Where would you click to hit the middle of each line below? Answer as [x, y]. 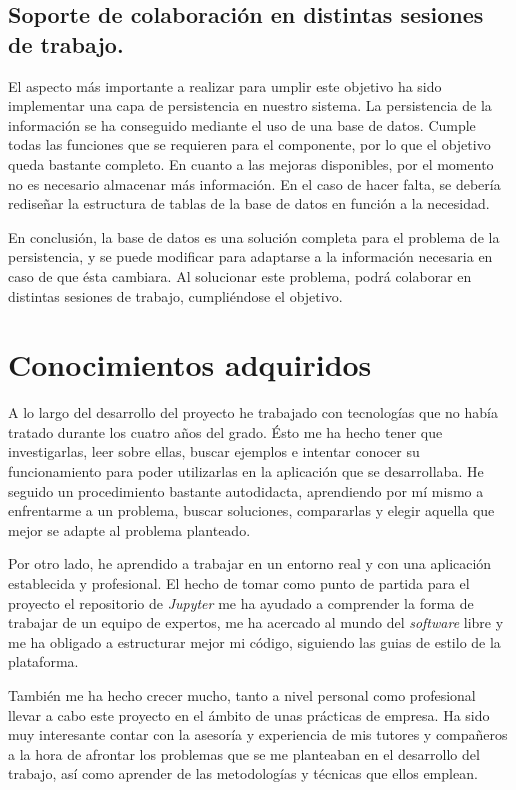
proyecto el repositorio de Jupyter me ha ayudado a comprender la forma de [241, 602]
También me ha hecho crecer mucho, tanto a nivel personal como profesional [242, 694]
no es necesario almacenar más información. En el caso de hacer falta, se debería [254, 183]
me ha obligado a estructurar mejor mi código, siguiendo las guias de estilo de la [254, 641]
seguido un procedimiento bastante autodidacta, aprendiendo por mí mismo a [246, 490]
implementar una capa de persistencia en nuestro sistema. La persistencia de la [250, 105]
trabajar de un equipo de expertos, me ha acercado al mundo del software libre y [256, 622]
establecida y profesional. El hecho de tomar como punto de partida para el [239, 583]
